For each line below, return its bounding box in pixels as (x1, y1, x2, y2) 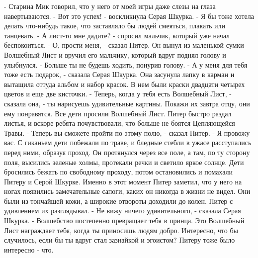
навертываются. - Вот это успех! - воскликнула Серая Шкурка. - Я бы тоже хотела (4, 10, 254, 21)
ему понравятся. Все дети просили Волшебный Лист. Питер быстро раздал (4, 108, 232, 118)
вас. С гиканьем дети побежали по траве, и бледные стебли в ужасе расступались (4, 137, 252, 148)
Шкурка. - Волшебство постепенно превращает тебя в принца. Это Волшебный (4, 215, 245, 226)
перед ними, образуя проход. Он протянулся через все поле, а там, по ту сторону (4, 147, 250, 157)
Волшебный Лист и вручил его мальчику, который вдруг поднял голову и (4, 49, 226, 60)
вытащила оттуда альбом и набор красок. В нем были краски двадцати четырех (4, 79, 245, 89)
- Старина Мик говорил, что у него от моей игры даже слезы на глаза (4, 1, 216, 11)
